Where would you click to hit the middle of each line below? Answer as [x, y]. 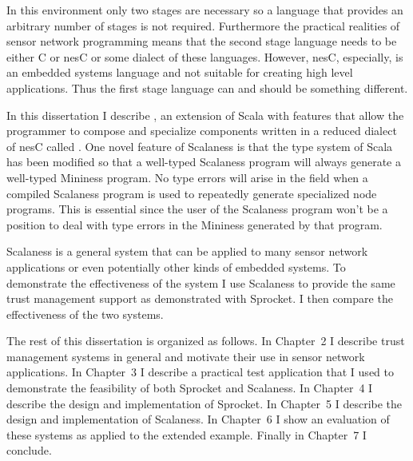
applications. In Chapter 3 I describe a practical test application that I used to [200, 372]
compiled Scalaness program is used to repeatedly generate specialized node [192, 193]
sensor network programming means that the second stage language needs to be [202, 41]
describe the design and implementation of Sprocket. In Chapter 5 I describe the [205, 403]
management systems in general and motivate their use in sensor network [186, 356]
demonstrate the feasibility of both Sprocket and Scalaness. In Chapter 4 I [190, 388]
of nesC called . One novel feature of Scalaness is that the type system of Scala [200, 146]
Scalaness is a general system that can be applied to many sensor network [187, 251]
